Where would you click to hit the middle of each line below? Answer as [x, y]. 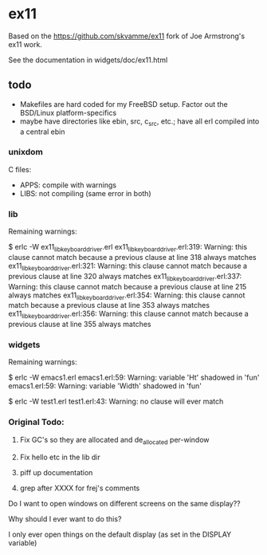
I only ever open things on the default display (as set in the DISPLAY [120, 534]
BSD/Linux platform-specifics [68, 112]
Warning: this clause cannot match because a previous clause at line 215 [128, 286]
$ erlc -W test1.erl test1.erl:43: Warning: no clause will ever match [116, 401]
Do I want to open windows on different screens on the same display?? [124, 503]
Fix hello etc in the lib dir [60, 457]
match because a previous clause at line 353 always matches [109, 305]
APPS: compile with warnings [68, 185]
